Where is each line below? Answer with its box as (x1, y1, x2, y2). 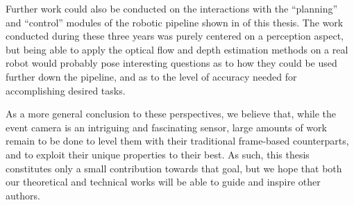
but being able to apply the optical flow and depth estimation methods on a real (6, 42, 348, 56)
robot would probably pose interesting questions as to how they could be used (6, 56, 337, 70)
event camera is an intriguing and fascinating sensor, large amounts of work (6, 120, 327, 134)
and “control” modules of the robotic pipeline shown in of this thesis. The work (6, 15, 344, 29)
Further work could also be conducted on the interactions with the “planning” (6, 1, 338, 15)
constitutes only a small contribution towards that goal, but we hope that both (6, 161, 342, 175)
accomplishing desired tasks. (6, 83, 126, 97)
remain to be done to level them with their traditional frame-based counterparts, (6, 133, 349, 148)
